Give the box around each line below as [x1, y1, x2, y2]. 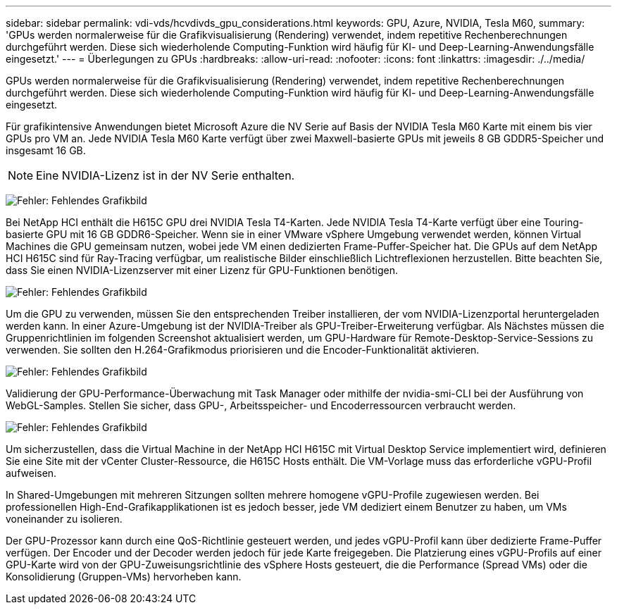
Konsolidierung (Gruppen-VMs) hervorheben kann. [6, 571, 242, 583]
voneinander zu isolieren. [6, 513, 123, 525]
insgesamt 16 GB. [6, 144, 86, 156]
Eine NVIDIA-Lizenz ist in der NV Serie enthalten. [36, 168, 295, 182]
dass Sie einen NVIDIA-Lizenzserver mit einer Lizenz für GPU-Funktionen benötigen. [6, 264, 398, 276]
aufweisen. [6, 467, 57, 479]
